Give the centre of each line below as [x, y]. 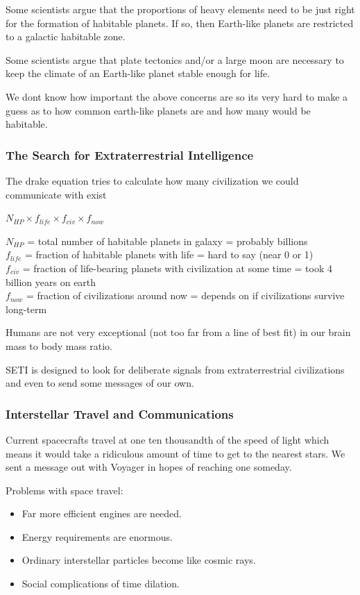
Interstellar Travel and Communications [120, 413]
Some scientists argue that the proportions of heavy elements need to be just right [180, 9]
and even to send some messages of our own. [100, 383]
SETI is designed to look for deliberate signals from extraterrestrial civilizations [175, 369]
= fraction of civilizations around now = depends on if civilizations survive [185, 295]
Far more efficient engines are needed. [102, 513]
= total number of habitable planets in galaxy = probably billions [168, 241]
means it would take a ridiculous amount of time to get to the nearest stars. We [175, 453]
